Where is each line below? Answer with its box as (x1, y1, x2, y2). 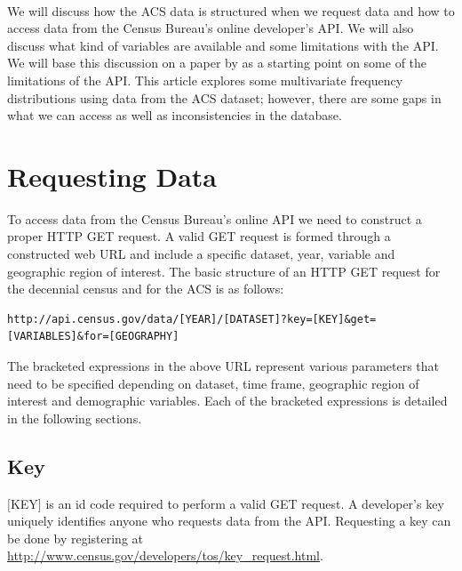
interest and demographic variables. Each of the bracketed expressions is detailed (7, 391, 448, 410)
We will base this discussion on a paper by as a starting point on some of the (7, 53, 427, 72)
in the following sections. (7, 408, 142, 427)
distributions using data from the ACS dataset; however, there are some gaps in (7, 88, 442, 107)
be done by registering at (7, 528, 143, 547)
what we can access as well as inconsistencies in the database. (7, 106, 342, 125)
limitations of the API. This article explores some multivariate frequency (7, 70, 403, 89)
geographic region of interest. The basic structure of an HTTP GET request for (7, 261, 441, 280)
